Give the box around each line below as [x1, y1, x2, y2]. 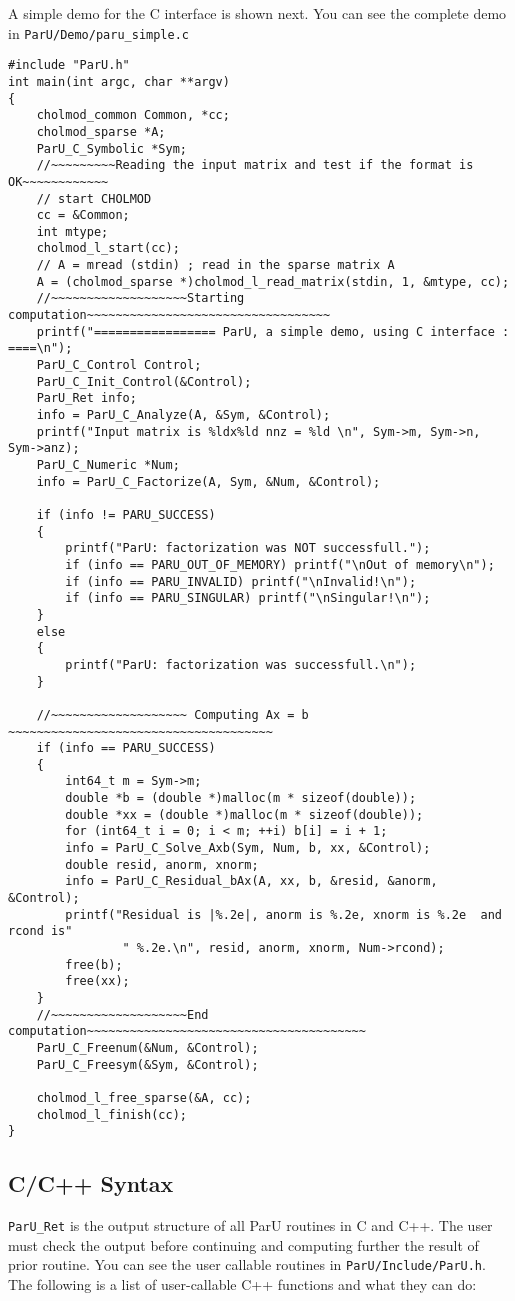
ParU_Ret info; [36, 391, 137, 406]
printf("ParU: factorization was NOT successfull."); [65, 541, 431, 556]
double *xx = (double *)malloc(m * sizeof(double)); [65, 807, 424, 822]
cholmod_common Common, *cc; [36, 108, 230, 123]
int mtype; [36, 224, 109, 239]
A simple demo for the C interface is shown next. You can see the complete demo [8, 3, 507, 23]
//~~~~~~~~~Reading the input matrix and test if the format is [36, 158, 474, 173]
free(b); [65, 957, 123, 972]
